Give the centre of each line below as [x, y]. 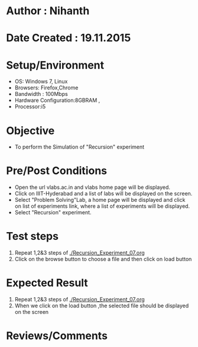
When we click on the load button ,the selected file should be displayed [102, 306]
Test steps [33, 237]
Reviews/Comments [57, 336]
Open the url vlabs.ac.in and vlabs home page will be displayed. [92, 187]
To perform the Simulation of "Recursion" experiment [79, 147]
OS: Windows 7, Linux [41, 82]
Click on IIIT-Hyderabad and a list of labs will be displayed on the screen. [103, 194]
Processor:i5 [30, 107]
